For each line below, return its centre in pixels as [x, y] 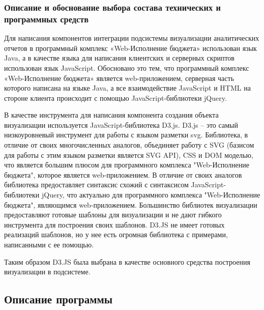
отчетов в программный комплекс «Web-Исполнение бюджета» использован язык [130, 48]
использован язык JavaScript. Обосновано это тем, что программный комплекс [127, 67]
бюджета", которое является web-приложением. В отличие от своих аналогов [123, 174]
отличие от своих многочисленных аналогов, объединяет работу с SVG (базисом [129, 145]
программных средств [47, 19]
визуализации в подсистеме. [47, 272]
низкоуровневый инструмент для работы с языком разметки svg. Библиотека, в [126, 135]
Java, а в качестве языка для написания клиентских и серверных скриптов [119, 58]
